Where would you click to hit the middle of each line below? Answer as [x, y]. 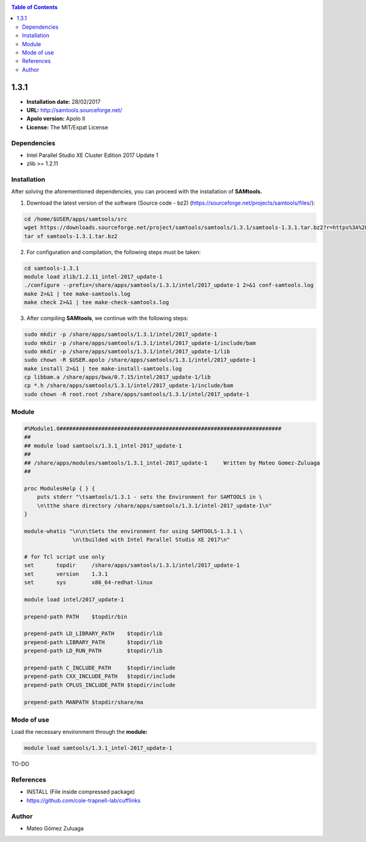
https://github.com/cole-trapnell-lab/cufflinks [84, 800]
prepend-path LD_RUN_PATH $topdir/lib [93, 651]
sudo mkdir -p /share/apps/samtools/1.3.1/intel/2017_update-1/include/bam [140, 343]
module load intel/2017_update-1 [74, 599]
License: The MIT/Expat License [67, 127]
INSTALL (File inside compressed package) [81, 792]
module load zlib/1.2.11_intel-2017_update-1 [93, 277]
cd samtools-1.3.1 [52, 268]
